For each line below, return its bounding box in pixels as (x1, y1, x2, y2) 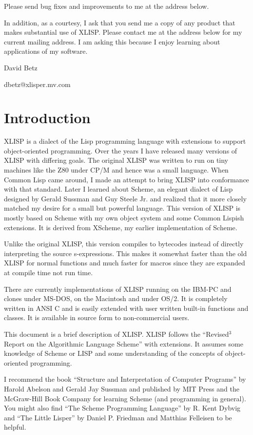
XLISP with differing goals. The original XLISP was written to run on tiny (4, 155, 229, 165)
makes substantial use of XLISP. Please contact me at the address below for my (4, 27, 242, 37)
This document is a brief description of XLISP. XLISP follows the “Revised (4, 328, 229, 339)
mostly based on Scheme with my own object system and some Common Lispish (4, 213, 244, 223)
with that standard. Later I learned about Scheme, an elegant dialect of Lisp (4, 184, 233, 194)
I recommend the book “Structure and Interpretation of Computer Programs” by (4, 374, 246, 384)
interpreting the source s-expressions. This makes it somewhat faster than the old (4, 248, 247, 258)
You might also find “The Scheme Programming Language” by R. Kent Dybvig (4, 403, 241, 413)
